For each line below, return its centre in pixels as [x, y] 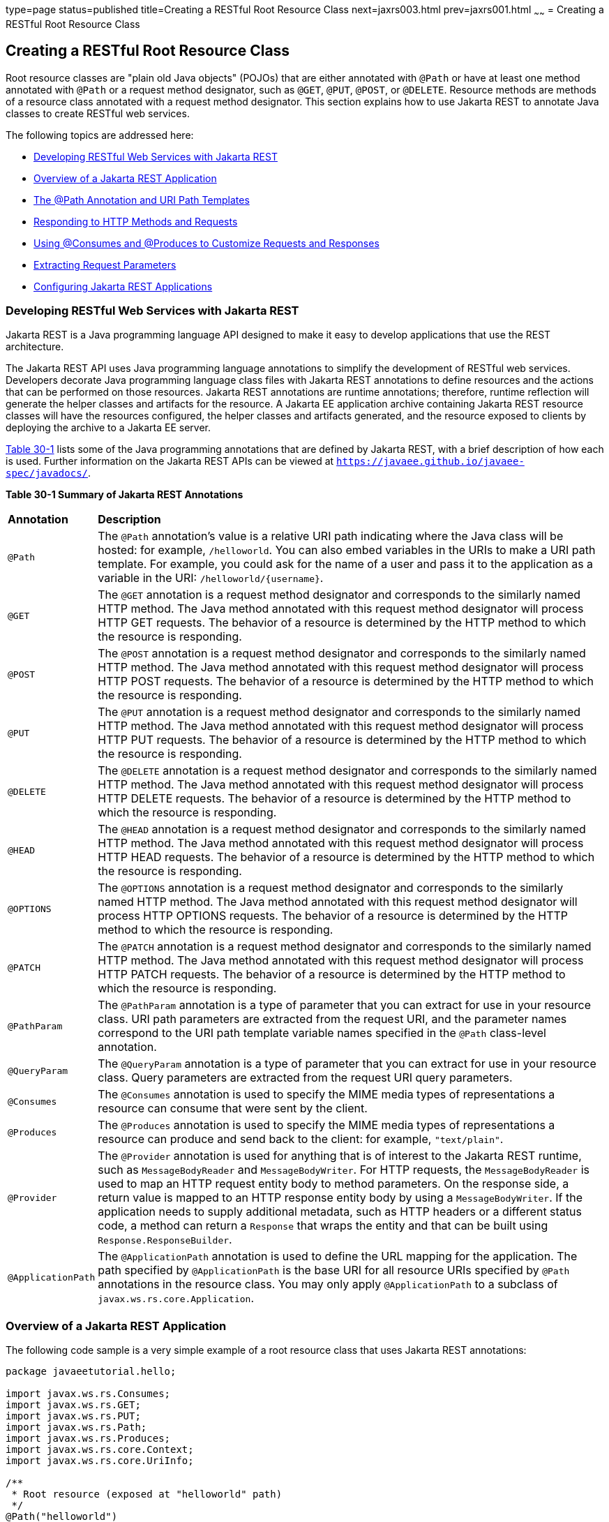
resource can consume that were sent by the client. [233, 1109]
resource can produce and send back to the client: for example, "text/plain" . [301, 1139]
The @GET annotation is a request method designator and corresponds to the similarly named [339, 595]
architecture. [35, 347]
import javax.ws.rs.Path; [76, 1427]
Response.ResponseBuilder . [165, 1240]
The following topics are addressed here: [100, 135]
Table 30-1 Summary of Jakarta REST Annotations [125, 495]
